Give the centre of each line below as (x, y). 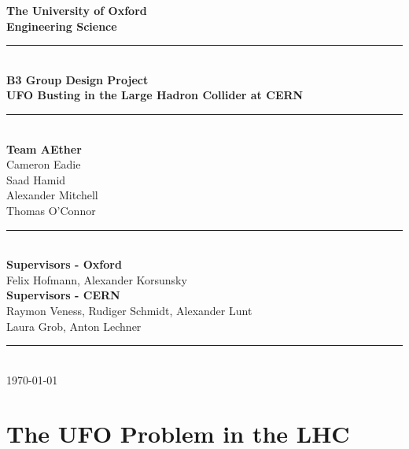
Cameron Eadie (44, 164)
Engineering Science (62, 26)
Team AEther (44, 148)
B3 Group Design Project (77, 79)
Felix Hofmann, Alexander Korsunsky (97, 279)
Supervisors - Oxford (64, 264)
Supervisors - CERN (63, 295)
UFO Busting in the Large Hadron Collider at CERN (155, 95)
